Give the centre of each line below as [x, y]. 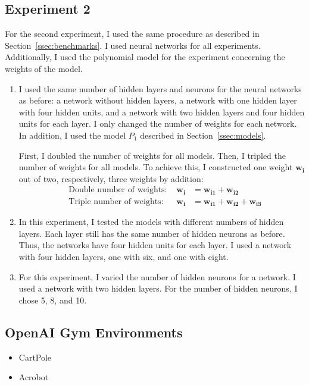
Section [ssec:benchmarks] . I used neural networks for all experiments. [133, 45]
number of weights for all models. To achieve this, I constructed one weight [156, 167]
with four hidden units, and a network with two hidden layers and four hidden [162, 112]
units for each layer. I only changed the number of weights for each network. [158, 123]
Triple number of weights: [116, 201]
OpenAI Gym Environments [94, 332]
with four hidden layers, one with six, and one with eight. [124, 257]
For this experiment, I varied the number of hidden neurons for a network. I [157, 276]
